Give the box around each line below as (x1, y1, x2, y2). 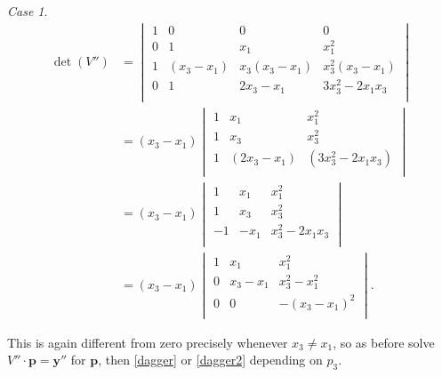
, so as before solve (333, 333, 435, 351)
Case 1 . (7, 2, 48, 20)
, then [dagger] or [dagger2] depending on (98, 350, 323, 369)
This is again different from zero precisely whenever (7, 333, 288, 351)
